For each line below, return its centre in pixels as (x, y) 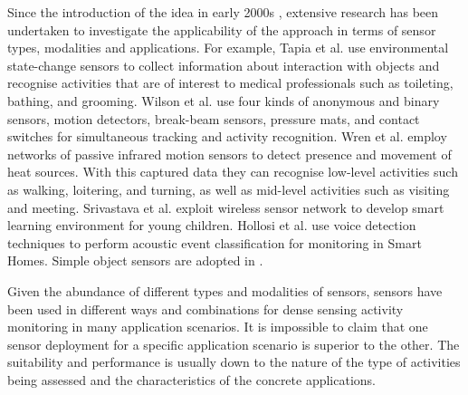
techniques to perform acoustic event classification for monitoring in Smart (215, 242)
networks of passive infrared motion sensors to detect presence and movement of (229, 154)
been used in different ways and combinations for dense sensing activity (205, 308)
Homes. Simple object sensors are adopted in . (135, 260)
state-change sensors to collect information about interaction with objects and (224, 65)
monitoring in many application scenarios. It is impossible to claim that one (218, 327)
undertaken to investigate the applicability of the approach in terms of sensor (222, 29)
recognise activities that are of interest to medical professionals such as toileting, (230, 83)
